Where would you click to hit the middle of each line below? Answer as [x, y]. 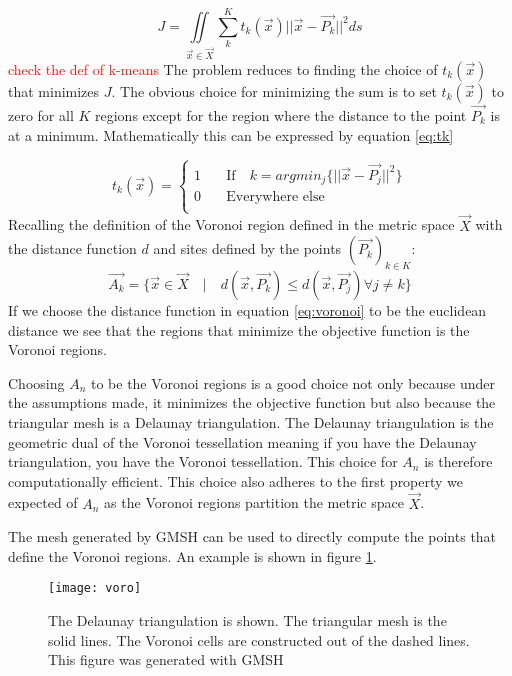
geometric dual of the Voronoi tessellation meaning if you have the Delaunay [242, 441]
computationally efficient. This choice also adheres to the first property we [236, 480]
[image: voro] [95, 588]
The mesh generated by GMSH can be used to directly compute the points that [252, 536]
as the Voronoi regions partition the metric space [254, 502]
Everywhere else [275, 197]
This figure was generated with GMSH [166, 659]
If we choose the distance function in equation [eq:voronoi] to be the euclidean [247, 309]
